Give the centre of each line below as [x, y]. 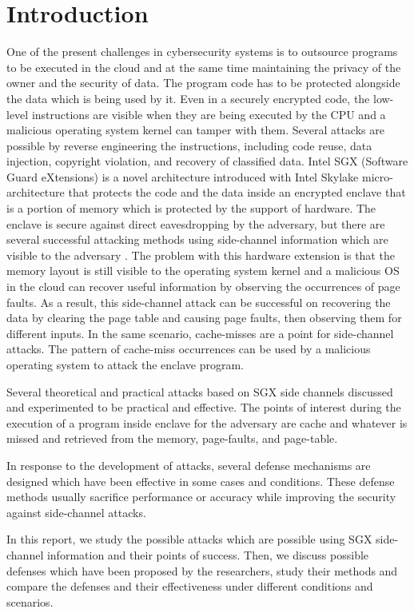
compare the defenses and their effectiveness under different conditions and [190, 586]
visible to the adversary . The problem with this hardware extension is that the [201, 255]
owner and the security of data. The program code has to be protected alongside [203, 83]
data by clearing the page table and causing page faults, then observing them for [204, 318]
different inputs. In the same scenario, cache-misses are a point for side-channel [200, 333]
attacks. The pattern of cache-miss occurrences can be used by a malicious [189, 349]
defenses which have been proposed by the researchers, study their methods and [202, 570]
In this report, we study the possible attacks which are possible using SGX [189, 539]
